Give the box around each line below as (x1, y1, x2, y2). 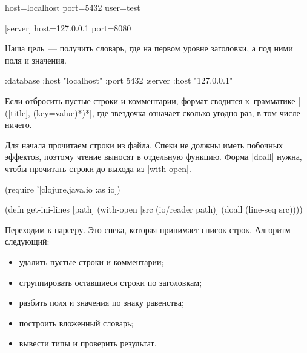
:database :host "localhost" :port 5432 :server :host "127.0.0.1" (5, 74, 233, 87)
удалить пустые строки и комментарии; (19, 255, 164, 268)
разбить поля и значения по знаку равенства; (19, 296, 184, 309)
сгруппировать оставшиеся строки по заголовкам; (19, 275, 202, 288)
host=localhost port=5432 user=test (5, 1, 140, 13)
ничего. (5, 118, 32, 131)
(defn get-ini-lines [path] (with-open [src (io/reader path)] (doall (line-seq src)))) (5, 203, 303, 216)
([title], (5, 106, 31, 119)
